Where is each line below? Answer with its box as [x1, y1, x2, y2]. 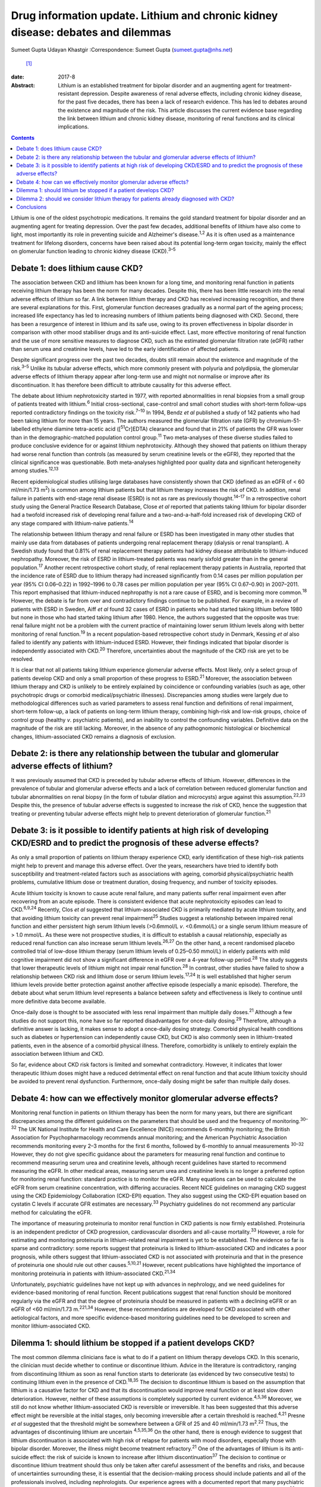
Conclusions [16, 203, 47, 211]
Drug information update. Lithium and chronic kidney [11, 9, 278, 22]
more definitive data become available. [11, 997, 106, 1005]
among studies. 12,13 [11, 466, 59, 474]
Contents [11, 134, 35, 141]
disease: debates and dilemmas [11, 26, 172, 39]
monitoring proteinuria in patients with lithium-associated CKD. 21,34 [11, 1269, 176, 1277]
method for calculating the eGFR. [11, 1209, 92, 1216]
